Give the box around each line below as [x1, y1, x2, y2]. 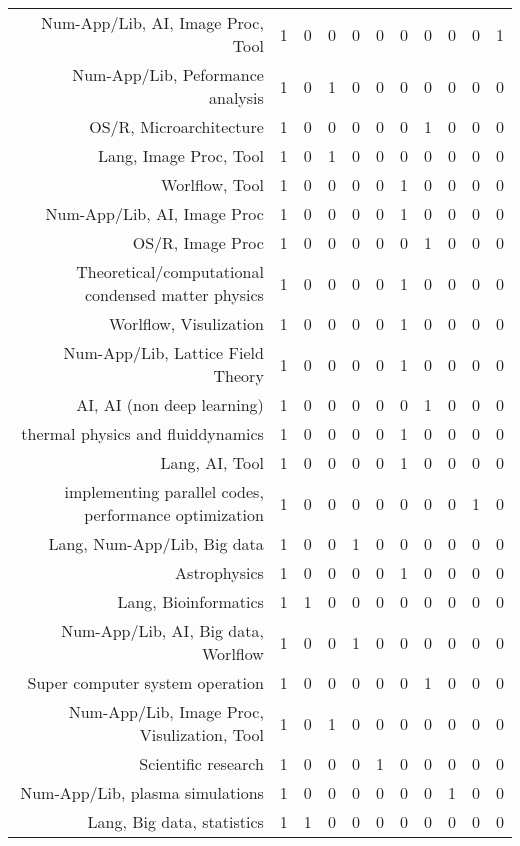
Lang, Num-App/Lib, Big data [48, 532, 264, 555]
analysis [208, 86, 264, 109]
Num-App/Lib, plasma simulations [20, 781, 264, 804]
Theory [213, 364, 264, 387]
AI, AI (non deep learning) [76, 393, 264, 416]
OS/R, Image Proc [132, 231, 264, 254]
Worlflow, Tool [161, 173, 264, 196]
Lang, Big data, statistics [87, 810, 264, 833]
